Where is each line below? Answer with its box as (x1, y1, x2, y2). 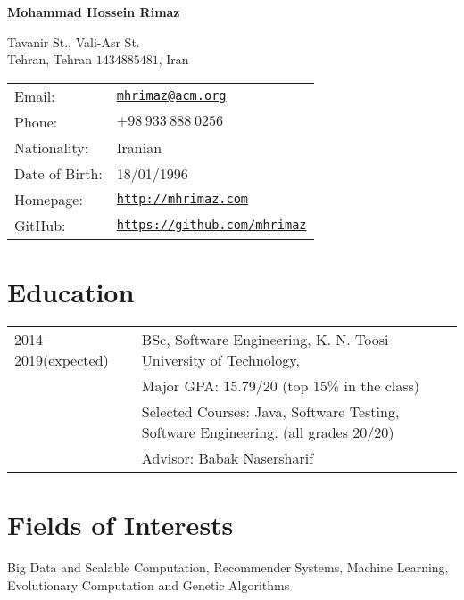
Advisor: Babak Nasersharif (141, 447, 314, 468)
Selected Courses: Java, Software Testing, (141, 400, 400, 422)
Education (7, 273, 135, 309)
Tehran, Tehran (7, 50, 92, 69)
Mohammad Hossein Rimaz (7, 3, 180, 21)
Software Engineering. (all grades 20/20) (141, 421, 394, 442)
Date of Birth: (14, 162, 103, 184)
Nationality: (14, 136, 89, 158)
